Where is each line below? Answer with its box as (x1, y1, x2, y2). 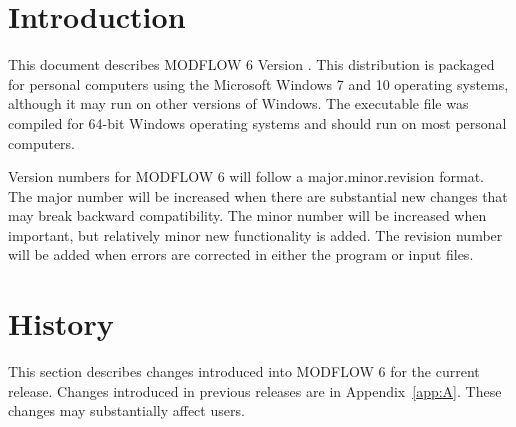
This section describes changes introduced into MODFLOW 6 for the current (8, 361, 480, 382)
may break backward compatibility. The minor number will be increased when (8, 205, 487, 226)
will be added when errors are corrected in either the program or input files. (8, 244, 474, 265)
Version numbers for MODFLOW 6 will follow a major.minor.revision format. (8, 166, 484, 187)
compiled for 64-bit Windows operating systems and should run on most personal (8, 112, 507, 133)
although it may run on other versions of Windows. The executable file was (8, 93, 469, 114)
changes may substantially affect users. (8, 400, 245, 421)
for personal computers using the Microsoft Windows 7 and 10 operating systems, (8, 73, 509, 94)
